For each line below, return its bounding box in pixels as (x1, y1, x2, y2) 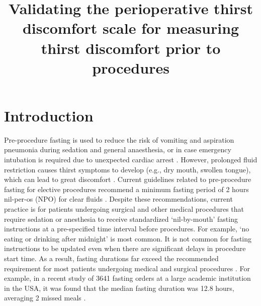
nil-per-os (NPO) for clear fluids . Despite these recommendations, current (4, 194, 233, 204)
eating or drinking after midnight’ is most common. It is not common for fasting (4, 233, 252, 243)
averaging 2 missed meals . (4, 292, 86, 303)
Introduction (4, 105, 94, 126)
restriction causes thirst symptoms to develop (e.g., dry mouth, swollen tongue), (4, 164, 251, 174)
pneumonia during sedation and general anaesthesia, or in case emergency (4, 144, 231, 155)
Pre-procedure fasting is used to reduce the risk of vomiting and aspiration (4, 134, 234, 145)
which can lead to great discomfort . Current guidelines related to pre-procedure (4, 174, 251, 185)
